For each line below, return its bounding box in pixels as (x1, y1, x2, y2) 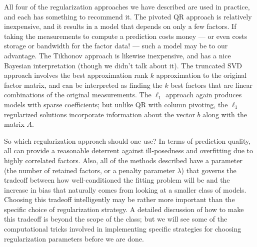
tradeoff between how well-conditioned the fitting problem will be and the (4, 175, 230, 185)
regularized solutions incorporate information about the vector (4, 109, 195, 119)
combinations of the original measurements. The (4, 89, 151, 100)
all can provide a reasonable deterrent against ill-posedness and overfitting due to (4, 145, 253, 156)
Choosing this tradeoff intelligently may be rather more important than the (4, 194, 235, 205)
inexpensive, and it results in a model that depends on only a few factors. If (4, 21, 236, 31)
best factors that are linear (170, 79, 253, 90)
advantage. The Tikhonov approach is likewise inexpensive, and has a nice (4, 50, 231, 60)
